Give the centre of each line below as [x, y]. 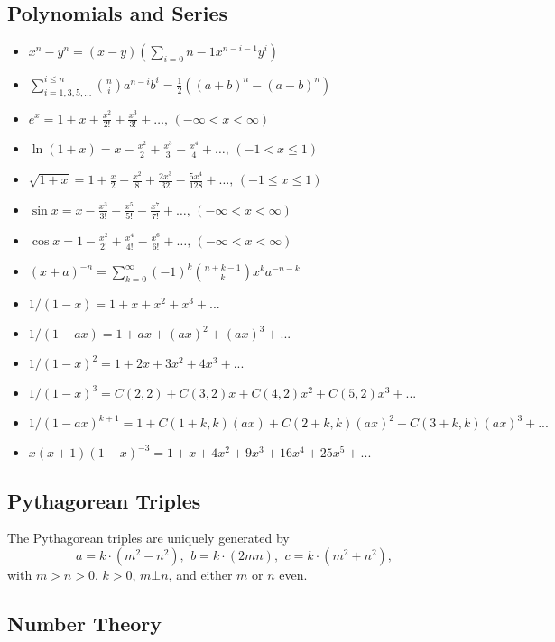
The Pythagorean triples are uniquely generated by [148, 538]
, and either [200, 574]
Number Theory [84, 623]
